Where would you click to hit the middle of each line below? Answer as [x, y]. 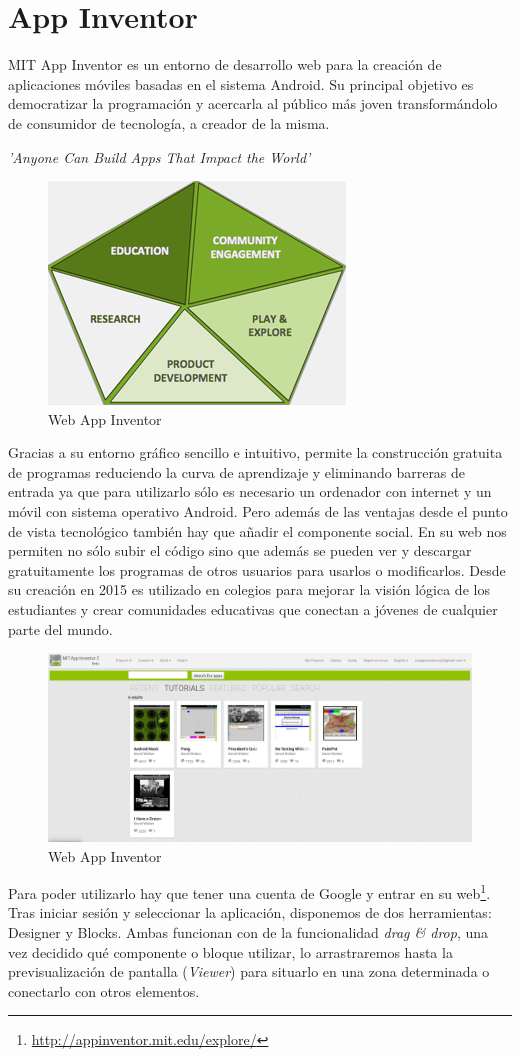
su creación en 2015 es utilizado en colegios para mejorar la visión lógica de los [249, 589]
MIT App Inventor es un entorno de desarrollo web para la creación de [225, 64]
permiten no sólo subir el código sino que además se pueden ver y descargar [240, 550]
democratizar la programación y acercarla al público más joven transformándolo [253, 103]
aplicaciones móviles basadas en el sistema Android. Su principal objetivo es [241, 83]
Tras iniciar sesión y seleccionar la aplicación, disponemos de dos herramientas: [250, 912]
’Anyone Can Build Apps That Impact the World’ [159, 156]
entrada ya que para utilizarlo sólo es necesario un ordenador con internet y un [250, 491]
